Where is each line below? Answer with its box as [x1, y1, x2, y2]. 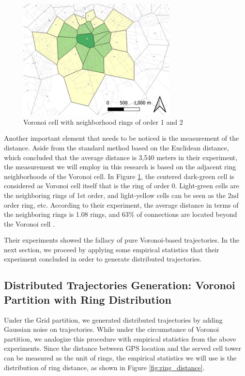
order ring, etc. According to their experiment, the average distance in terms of [4, 199, 239, 210]
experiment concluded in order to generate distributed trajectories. [4, 254, 202, 264]
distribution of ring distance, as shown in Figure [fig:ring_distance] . [4, 362, 205, 372]
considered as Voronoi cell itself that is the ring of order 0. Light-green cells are [4, 180, 239, 191]
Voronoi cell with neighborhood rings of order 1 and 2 [23, 116, 183, 127]
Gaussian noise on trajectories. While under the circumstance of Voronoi [4, 324, 219, 334]
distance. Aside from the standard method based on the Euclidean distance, [4, 142, 229, 152]
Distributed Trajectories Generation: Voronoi [4, 278, 235, 293]
